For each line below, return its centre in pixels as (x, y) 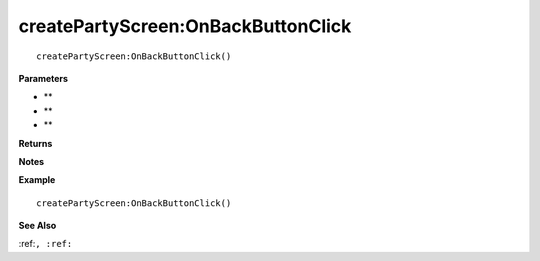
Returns (35, 143)
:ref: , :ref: (45, 244)
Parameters (43, 78)
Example (37, 180)
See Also (37, 226)
